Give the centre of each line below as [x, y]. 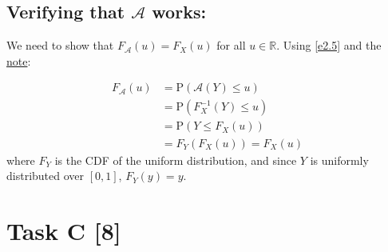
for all [231, 45]
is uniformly [339, 160]
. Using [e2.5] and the [329, 45]
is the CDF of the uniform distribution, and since [176, 160]
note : [19, 60]
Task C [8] [64, 230]
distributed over [46, 176]
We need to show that [60, 45]
